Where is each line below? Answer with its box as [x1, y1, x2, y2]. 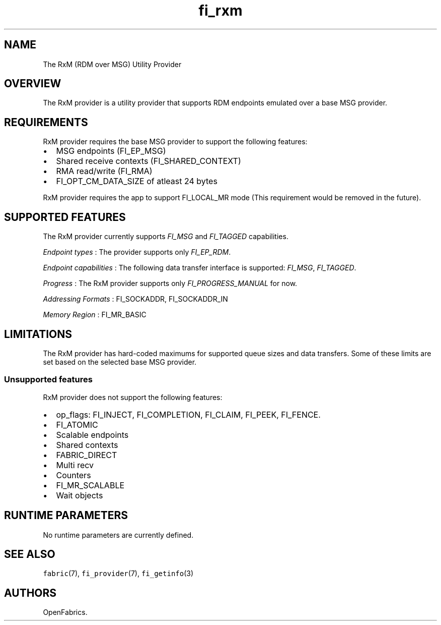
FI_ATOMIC [56, 419, 98, 430]
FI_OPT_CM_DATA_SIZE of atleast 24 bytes [56, 176, 217, 187]
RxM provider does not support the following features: [43, 392, 223, 402]
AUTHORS [4, 586, 57, 599]
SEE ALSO [4, 547, 55, 560]
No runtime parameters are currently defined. [43, 530, 194, 539]
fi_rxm [198, 2, 243, 19]
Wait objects [56, 490, 103, 500]
